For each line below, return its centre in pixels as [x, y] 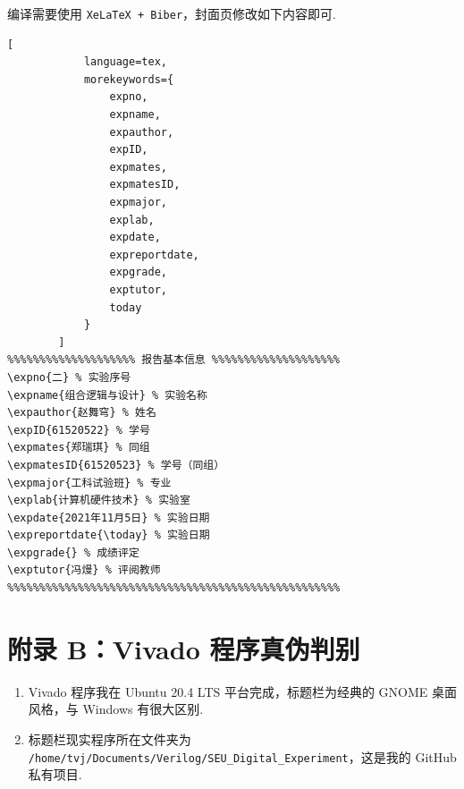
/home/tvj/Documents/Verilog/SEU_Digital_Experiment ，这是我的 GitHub [242, 756]
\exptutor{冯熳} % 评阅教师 [84, 570]
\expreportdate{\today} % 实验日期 [109, 535]
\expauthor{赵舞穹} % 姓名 [82, 413]
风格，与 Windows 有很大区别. [116, 709]
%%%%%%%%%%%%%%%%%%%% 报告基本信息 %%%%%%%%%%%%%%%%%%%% [174, 360]
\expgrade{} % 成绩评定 [73, 552]
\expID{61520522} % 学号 [79, 430]
